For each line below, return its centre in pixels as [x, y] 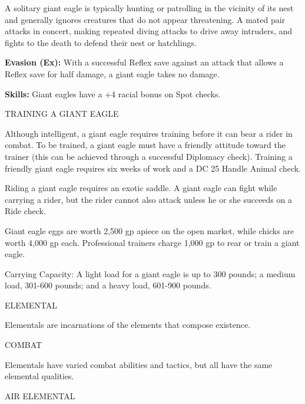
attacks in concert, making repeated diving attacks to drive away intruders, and [149, 31]
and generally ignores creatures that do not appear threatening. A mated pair [145, 19]
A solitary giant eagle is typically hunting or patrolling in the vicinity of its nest [149, 8]
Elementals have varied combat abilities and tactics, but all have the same [139, 364]
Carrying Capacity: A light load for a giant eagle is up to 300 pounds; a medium [150, 273]
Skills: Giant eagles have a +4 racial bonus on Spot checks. [113, 93]
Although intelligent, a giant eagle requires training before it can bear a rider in [149, 133]
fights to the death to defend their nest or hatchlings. [101, 42]
